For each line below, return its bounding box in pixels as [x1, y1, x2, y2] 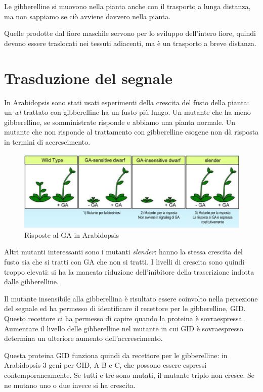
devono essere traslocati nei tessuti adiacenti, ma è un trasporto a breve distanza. [4, 37, 256, 48]
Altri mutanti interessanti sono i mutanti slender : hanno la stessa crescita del [4, 246, 243, 257]
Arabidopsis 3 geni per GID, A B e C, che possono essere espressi [4, 360, 207, 370]
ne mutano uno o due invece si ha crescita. [4, 379, 136, 390]
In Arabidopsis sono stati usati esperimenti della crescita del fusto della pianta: [4, 97, 249, 107]
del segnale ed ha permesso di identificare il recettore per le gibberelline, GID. [4, 303, 246, 314]
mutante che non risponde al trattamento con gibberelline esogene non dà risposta [4, 126, 259, 137]
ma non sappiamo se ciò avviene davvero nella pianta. [4, 11, 171, 21]
